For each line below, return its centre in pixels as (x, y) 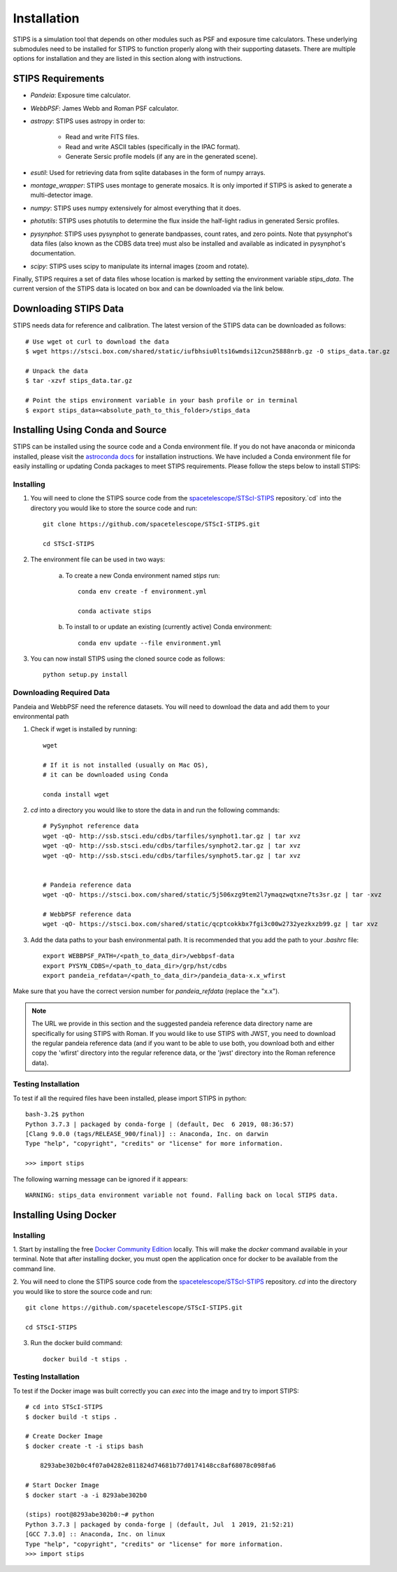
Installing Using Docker (65, 1215)
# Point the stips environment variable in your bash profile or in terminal (162, 400)
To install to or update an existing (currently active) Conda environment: (169, 627)
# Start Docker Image (62, 1485)
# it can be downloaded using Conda (106, 774)
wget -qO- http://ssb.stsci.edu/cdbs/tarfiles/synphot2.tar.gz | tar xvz (172, 846)
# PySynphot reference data (91, 826)
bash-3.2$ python (55, 1114)
